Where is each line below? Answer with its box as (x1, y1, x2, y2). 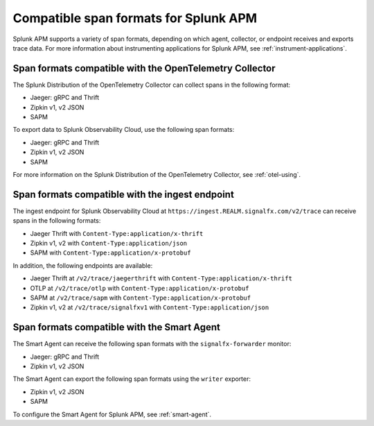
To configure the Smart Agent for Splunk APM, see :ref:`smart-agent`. (12, 410, 211, 418)
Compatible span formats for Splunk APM (12, 10, 258, 26)
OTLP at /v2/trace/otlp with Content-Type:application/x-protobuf (30, 284, 249, 292)
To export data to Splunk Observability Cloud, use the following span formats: (12, 126, 235, 134)
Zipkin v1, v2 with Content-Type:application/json (30, 239, 188, 248)
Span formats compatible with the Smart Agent (12, 321, 221, 333)
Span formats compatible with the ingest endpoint (12, 188, 235, 201)
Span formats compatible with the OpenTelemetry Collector (12, 62, 276, 74)
